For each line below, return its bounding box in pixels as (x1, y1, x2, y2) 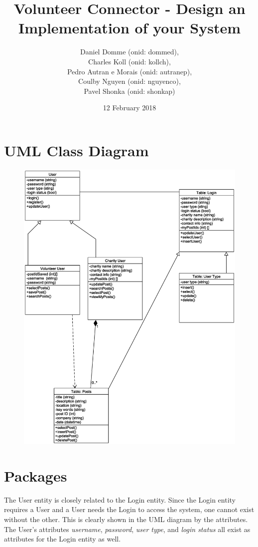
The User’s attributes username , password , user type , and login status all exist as (4, 524, 251, 534)
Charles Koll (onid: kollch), (88, 56, 171, 66)
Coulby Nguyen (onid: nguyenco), (78, 76, 181, 86)
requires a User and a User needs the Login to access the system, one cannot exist (4, 504, 255, 515)
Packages (4, 465, 67, 486)
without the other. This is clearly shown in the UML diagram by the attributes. (4, 514, 248, 524)
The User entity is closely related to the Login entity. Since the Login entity (4, 494, 236, 505)
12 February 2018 (103, 102, 156, 113)
